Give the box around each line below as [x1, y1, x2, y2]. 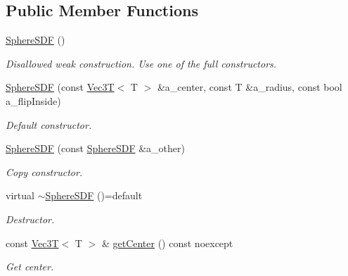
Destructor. [6, 211, 55, 226]
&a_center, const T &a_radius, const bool [157, 80, 342, 94]
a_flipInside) [6, 93, 61, 108]
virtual [6, 188, 34, 203]
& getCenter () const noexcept [101, 235, 233, 250]
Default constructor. [6, 117, 92, 132]
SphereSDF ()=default [45, 188, 143, 203]
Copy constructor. [6, 164, 83, 179]
